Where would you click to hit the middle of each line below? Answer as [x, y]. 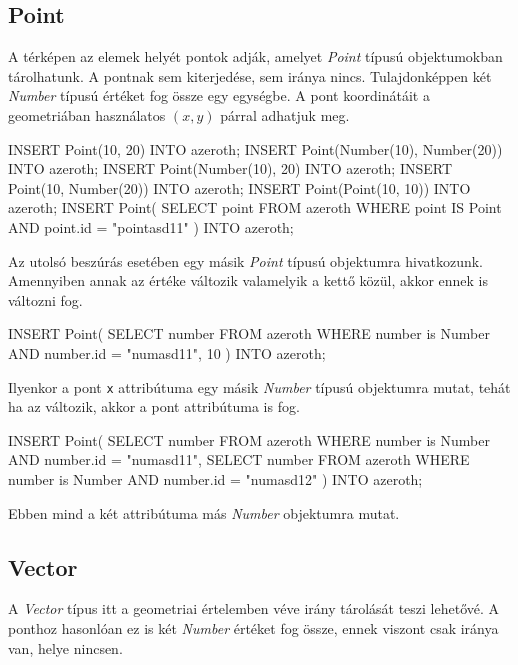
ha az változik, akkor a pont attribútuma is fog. [154, 406]
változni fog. [45, 299]
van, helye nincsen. [65, 647]
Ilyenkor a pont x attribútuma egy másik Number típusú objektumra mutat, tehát [259, 386]
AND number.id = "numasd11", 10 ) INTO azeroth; [167, 352]
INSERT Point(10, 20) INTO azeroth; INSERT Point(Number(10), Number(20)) [255, 148]
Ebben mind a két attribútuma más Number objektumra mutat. [204, 512]
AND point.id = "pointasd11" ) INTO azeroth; [151, 226]
